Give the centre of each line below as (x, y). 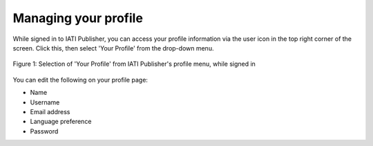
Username (45, 102)
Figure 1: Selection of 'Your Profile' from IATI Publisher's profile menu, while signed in (134, 64)
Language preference (61, 122)
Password (44, 131)
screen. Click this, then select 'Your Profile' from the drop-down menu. (113, 48)
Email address (50, 111)
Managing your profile (78, 18)
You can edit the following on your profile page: (80, 80)
